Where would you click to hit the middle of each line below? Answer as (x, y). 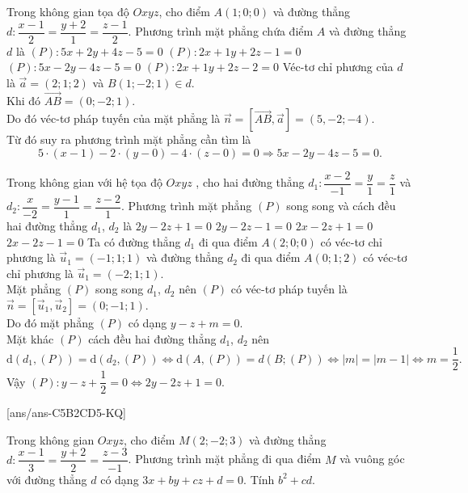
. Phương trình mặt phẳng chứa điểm (221, 31)
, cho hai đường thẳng (250, 182)
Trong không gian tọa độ (68, 11)
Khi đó (24, 100)
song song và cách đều (341, 206)
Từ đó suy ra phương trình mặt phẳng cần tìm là (129, 139)
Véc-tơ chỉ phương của (338, 67)
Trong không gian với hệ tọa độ (84, 182)
